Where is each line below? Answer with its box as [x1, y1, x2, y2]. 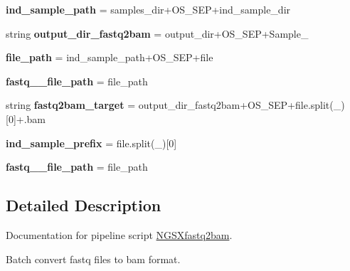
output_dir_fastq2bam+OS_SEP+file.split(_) [138, 97, 345, 112]
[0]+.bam [6, 111, 46, 126]
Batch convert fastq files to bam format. [6, 251, 181, 266]
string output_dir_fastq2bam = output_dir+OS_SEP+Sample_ [6, 26, 309, 41]
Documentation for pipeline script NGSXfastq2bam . [6, 227, 233, 242]
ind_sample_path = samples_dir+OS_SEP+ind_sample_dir [6, 2, 291, 16]
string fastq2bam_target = [6, 97, 136, 112]
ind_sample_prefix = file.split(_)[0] [6, 135, 177, 150]
